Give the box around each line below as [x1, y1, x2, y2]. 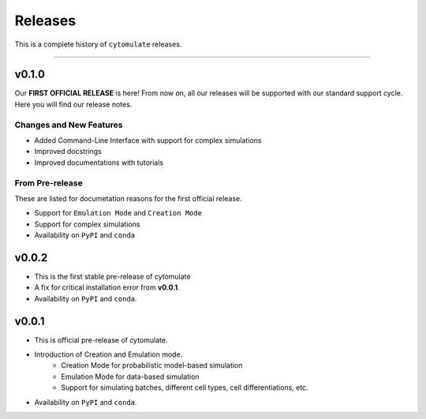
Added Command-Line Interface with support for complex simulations [34, 135, 262, 145]
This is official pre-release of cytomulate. [34, 335, 168, 345]
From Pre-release [14, 178, 83, 189]
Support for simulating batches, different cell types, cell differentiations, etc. [61, 383, 308, 392]
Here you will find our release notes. [14, 99, 133, 109]
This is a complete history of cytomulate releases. [14, 39, 182, 49]
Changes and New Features [14, 119, 123, 130]
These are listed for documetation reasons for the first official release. [14, 193, 242, 203]
